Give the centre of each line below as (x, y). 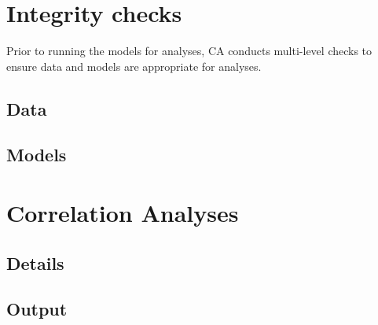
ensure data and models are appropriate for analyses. (134, 66)
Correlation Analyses (123, 213)
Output (37, 309)
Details (35, 262)
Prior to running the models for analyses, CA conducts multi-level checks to (189, 51)
